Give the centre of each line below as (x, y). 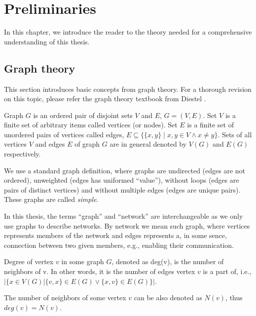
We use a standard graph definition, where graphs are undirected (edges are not (125, 170)
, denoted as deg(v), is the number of (168, 261)
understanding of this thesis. (47, 41)
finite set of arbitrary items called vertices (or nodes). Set (91, 125)
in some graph (83, 261)
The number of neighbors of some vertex (65, 297)
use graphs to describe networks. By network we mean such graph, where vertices (127, 225)
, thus (234, 297)
